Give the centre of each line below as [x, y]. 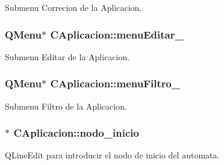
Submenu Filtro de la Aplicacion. [66, 106]
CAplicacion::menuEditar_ [117, 34]
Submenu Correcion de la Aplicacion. [73, 7]
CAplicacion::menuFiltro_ [115, 83]
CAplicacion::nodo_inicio [76, 133]
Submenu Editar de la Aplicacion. [67, 56]
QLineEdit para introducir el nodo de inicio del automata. [112, 155]
